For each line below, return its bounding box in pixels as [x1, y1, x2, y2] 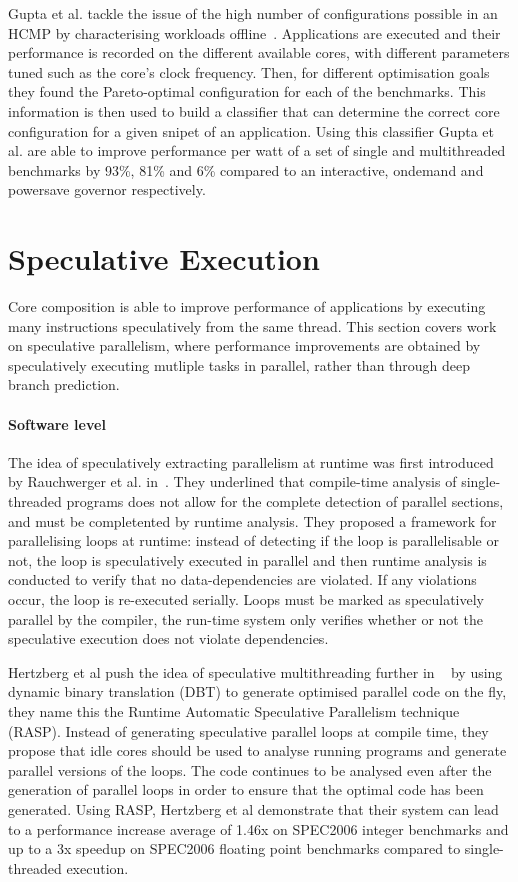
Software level [8, 413, 106, 434]
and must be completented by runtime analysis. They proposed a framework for [8, 510, 497, 531]
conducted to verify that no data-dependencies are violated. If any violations [8, 569, 477, 590]
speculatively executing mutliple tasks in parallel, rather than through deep [8, 354, 471, 375]
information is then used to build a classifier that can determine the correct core [8, 100, 500, 121]
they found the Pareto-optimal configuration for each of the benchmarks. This [8, 81, 486, 102]
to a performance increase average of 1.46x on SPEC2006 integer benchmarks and [8, 818, 509, 839]
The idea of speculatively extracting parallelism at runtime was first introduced [8, 451, 494, 472]
